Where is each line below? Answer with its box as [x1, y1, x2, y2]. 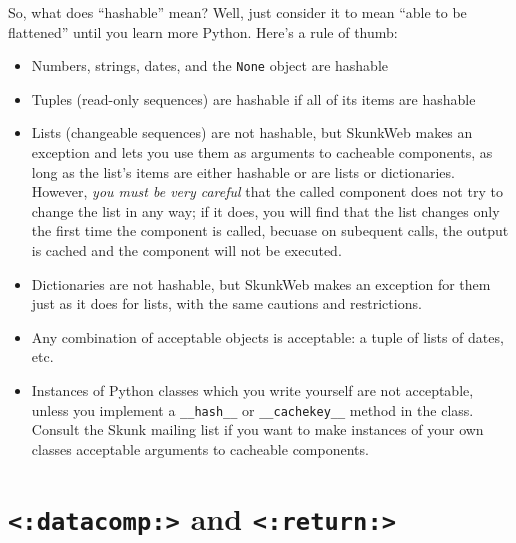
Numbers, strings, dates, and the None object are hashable [31, 55, 389, 76]
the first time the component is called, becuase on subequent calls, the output [31, 220, 509, 241]
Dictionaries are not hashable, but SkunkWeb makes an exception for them [31, 273, 491, 294]
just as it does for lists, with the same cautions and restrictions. [31, 293, 422, 314]
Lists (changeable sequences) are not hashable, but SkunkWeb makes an [31, 122, 473, 143]
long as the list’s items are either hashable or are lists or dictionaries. [31, 161, 455, 182]
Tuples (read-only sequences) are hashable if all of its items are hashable [31, 88, 476, 109]
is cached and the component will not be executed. [31, 240, 342, 260]
